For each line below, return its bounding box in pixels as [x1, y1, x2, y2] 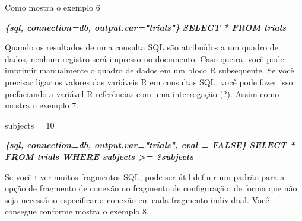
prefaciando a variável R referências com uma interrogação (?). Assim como [5, 87, 279, 100]
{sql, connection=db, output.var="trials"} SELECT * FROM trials [5, 21, 286, 33]
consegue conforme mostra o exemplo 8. [5, 205, 149, 217]
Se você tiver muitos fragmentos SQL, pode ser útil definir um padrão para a [5, 170, 285, 182]
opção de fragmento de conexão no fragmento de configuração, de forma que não [5, 182, 297, 194]
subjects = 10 [5, 118, 55, 131]
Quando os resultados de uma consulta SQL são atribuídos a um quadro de [5, 41, 278, 53]
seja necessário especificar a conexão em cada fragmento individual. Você [5, 193, 269, 206]
